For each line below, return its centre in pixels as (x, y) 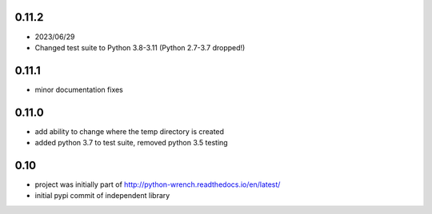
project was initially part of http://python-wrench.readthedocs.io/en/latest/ (158, 184)
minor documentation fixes (79, 89)
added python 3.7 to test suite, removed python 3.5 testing (131, 143)
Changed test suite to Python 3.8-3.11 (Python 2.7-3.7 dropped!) (140, 47)
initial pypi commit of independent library (102, 196)
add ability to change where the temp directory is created (129, 131)
